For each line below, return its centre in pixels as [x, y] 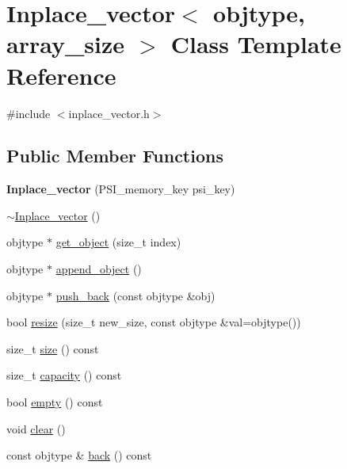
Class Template [256, 44]
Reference [61, 75]
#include [29, 113]
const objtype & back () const [79, 455]
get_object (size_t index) [118, 242]
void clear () [36, 428]
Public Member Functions [115, 156]
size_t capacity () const [64, 375]
